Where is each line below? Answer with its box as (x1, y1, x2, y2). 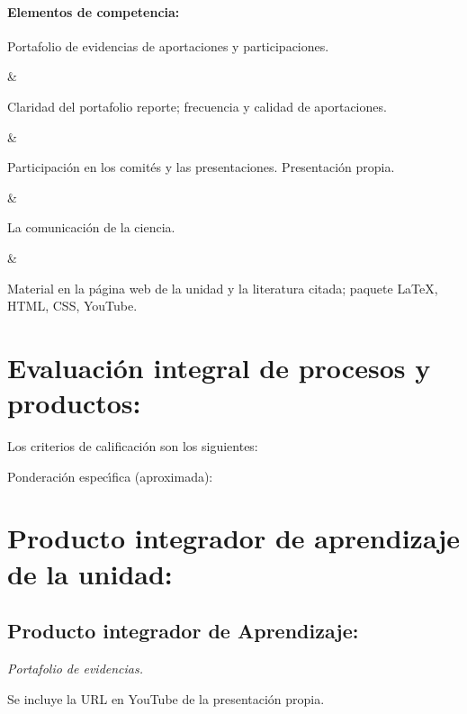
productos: (7, 384, 141, 421)
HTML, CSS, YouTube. (7, 296, 138, 315)
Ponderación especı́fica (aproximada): (7, 466, 213, 485)
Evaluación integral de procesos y (7, 348, 431, 385)
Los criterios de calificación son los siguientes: (7, 437, 258, 456)
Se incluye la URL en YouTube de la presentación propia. (7, 689, 325, 708)
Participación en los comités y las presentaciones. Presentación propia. (7, 158, 395, 176)
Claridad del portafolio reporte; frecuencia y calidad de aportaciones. (7, 96, 387, 115)
